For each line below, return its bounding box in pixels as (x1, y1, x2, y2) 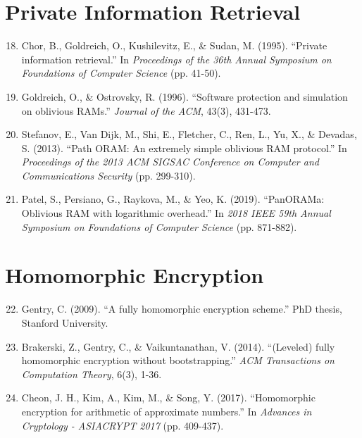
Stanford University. (21, 315, 108, 330)
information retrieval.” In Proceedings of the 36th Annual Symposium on (21, 51, 332, 66)
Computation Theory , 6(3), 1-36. (21, 366, 162, 381)
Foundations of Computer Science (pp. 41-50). (21, 65, 221, 80)
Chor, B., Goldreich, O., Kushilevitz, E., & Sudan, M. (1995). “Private (21, 38, 327, 53)
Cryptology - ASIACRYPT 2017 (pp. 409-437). (21, 418, 224, 432)
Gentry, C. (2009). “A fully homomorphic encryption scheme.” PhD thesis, (21, 301, 342, 316)
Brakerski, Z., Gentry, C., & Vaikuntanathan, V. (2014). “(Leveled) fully (21, 339, 335, 353)
